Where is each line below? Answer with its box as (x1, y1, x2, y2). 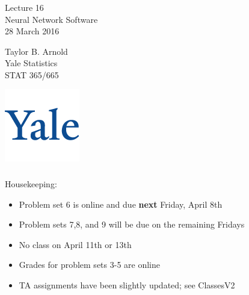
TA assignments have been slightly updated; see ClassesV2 (19, 278, 235, 291)
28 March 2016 (5, 25, 60, 37)
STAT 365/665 (5, 68, 59, 81)
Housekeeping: (5, 178, 57, 190)
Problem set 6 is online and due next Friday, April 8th (19, 197, 223, 210)
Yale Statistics (5, 57, 58, 69)
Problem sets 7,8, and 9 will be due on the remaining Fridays (19, 218, 245, 231)
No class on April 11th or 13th (19, 238, 132, 250)
